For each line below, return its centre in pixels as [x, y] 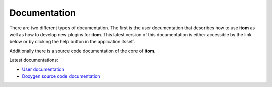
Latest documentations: [34, 60]
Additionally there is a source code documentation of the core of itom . [82, 51]
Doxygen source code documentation [61, 76]
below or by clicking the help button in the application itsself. [72, 42]
